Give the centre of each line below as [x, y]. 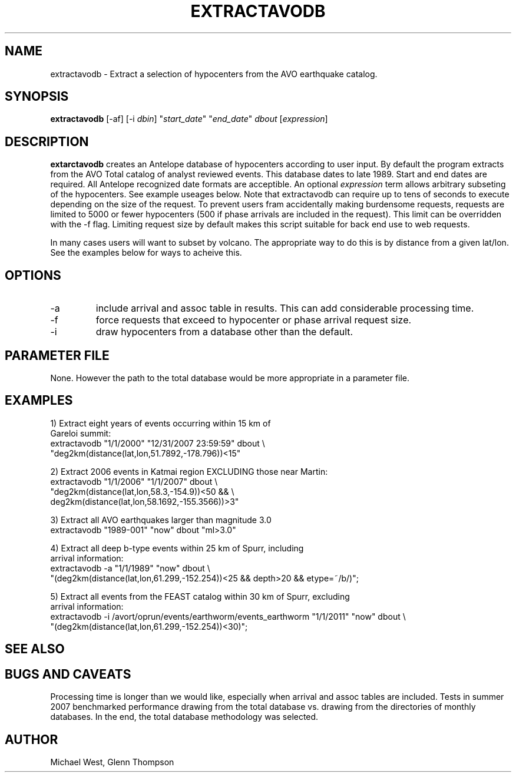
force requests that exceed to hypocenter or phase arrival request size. [254, 320]
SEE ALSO [35, 649]
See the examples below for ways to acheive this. [146, 253]
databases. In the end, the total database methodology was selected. [184, 717]
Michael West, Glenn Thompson [112, 762]
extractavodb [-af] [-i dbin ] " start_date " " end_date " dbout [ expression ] [189, 119]
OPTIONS [33, 275]
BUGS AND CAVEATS [68, 674]
